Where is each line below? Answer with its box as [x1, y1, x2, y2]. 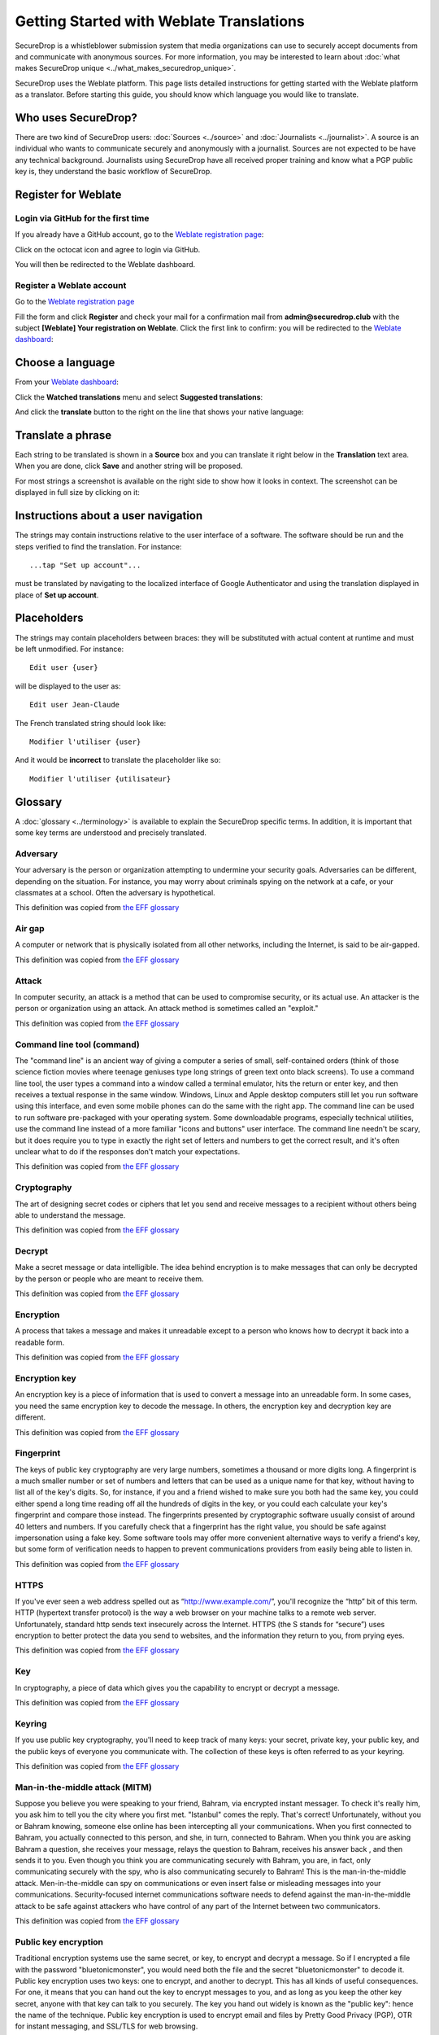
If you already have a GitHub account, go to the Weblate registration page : [15, 230, 264, 239]
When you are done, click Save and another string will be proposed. [15, 461, 243, 471]
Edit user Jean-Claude [29, 700, 120, 710]
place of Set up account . [15, 590, 99, 600]
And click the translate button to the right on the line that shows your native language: [15, 407, 304, 417]
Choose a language [15, 356, 115, 370]
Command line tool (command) [15, 1039, 140, 1050]
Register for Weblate [15, 188, 122, 201]
